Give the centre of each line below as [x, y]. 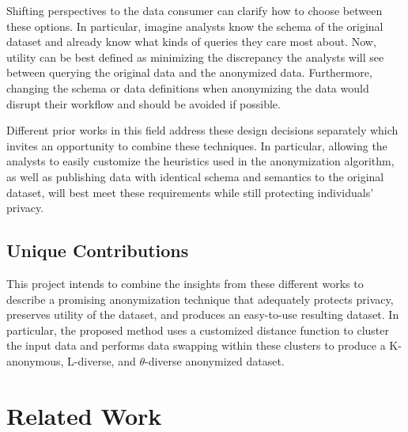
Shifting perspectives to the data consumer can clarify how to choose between [195, 10]
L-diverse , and [102, 360]
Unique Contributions [98, 250]
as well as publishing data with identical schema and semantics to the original [195, 176]
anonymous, [35, 360]
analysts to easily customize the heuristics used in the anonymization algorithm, [200, 161]
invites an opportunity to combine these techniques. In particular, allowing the [197, 145]
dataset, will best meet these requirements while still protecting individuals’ [190, 192]
